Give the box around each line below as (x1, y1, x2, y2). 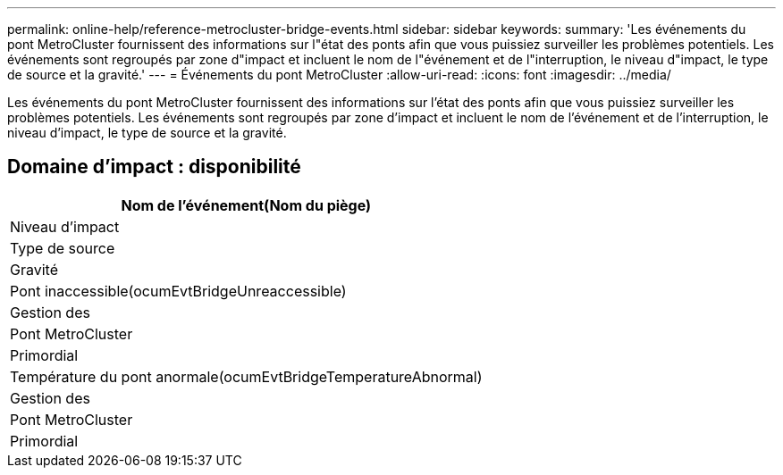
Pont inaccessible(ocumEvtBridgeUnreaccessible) (10, 281, 347, 300)
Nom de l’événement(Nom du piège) (121, 196, 372, 214)
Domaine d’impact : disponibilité (7, 155, 301, 179)
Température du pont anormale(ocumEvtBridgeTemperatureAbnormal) (10, 367, 483, 386)
